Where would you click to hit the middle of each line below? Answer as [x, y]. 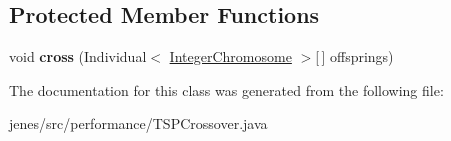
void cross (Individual [78, 56]
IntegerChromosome [230, 56]
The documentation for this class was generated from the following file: [226, 89]
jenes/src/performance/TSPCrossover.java [138, 123]
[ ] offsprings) [354, 56]
